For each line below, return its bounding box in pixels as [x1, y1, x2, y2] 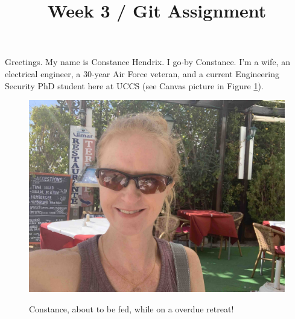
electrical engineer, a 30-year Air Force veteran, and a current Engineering [5, 67, 279, 80]
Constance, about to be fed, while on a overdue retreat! [29, 302, 234, 315]
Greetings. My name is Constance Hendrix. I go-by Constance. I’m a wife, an [5, 55, 290, 68]
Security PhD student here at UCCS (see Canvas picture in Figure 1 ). [5, 79, 264, 92]
